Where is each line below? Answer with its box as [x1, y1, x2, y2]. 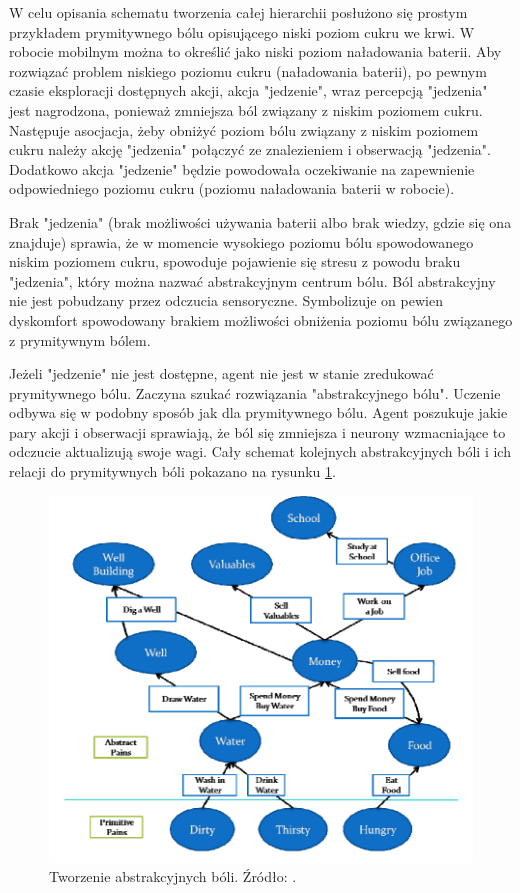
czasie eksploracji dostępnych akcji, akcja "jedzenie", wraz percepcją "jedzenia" [9, 80, 488, 101]
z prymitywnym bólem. [9, 329, 151, 350]
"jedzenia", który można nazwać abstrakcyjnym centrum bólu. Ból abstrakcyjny [9, 270, 496, 291]
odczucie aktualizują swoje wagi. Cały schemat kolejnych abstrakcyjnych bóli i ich [9, 441, 511, 462]
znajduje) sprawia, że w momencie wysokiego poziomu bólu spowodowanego [9, 231, 474, 252]
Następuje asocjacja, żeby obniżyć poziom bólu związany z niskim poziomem [9, 119, 479, 140]
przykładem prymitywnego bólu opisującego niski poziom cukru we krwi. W [9, 21, 475, 42]
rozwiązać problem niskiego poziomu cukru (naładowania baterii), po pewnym [9, 60, 487, 81]
